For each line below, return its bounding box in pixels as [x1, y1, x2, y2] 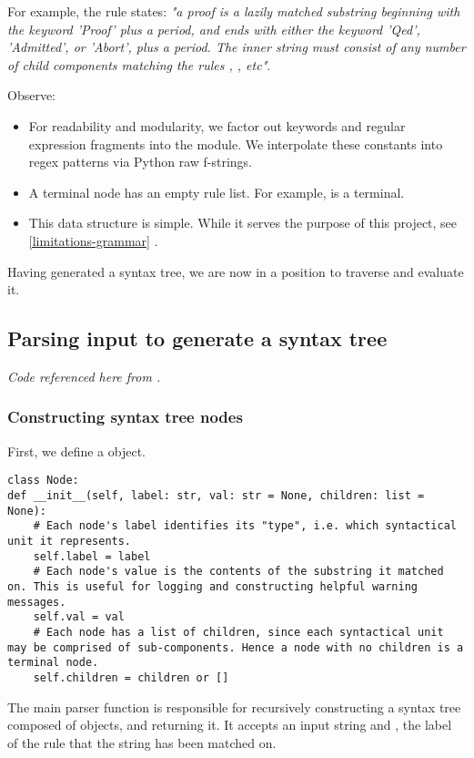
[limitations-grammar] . [28, 230, 158, 250]
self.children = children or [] [33, 671, 229, 684]
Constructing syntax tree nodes [7, 405, 243, 428]
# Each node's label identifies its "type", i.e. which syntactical [33, 519, 457, 533]
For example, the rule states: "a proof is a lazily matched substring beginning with [7, 2, 460, 20]
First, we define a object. [7, 441, 146, 460]
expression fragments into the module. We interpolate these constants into [28, 134, 443, 153]
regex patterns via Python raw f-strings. [28, 152, 253, 171]
